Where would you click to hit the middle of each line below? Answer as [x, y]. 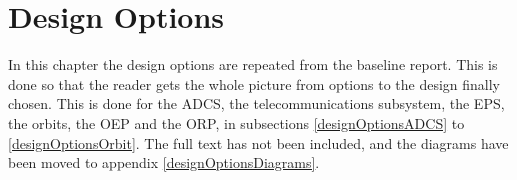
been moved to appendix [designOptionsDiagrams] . [164, 162]
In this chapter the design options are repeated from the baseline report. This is [253, 64]
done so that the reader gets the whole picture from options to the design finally [254, 83]
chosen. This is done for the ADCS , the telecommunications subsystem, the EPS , [256, 103]
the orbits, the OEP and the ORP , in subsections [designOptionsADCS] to [236, 122]
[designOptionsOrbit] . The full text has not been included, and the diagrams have [258, 142]
